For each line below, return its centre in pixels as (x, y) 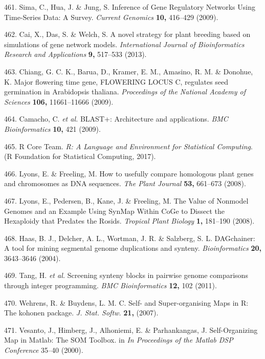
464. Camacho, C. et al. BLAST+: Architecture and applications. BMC (116, 119)
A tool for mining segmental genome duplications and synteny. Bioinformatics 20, (133, 248)
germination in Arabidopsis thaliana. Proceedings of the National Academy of (125, 92)
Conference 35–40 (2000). (44, 350)
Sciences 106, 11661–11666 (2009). (59, 101)
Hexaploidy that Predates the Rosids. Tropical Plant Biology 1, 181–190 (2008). (129, 221)
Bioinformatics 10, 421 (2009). (52, 128)
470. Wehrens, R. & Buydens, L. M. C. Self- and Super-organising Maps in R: (126, 302)
